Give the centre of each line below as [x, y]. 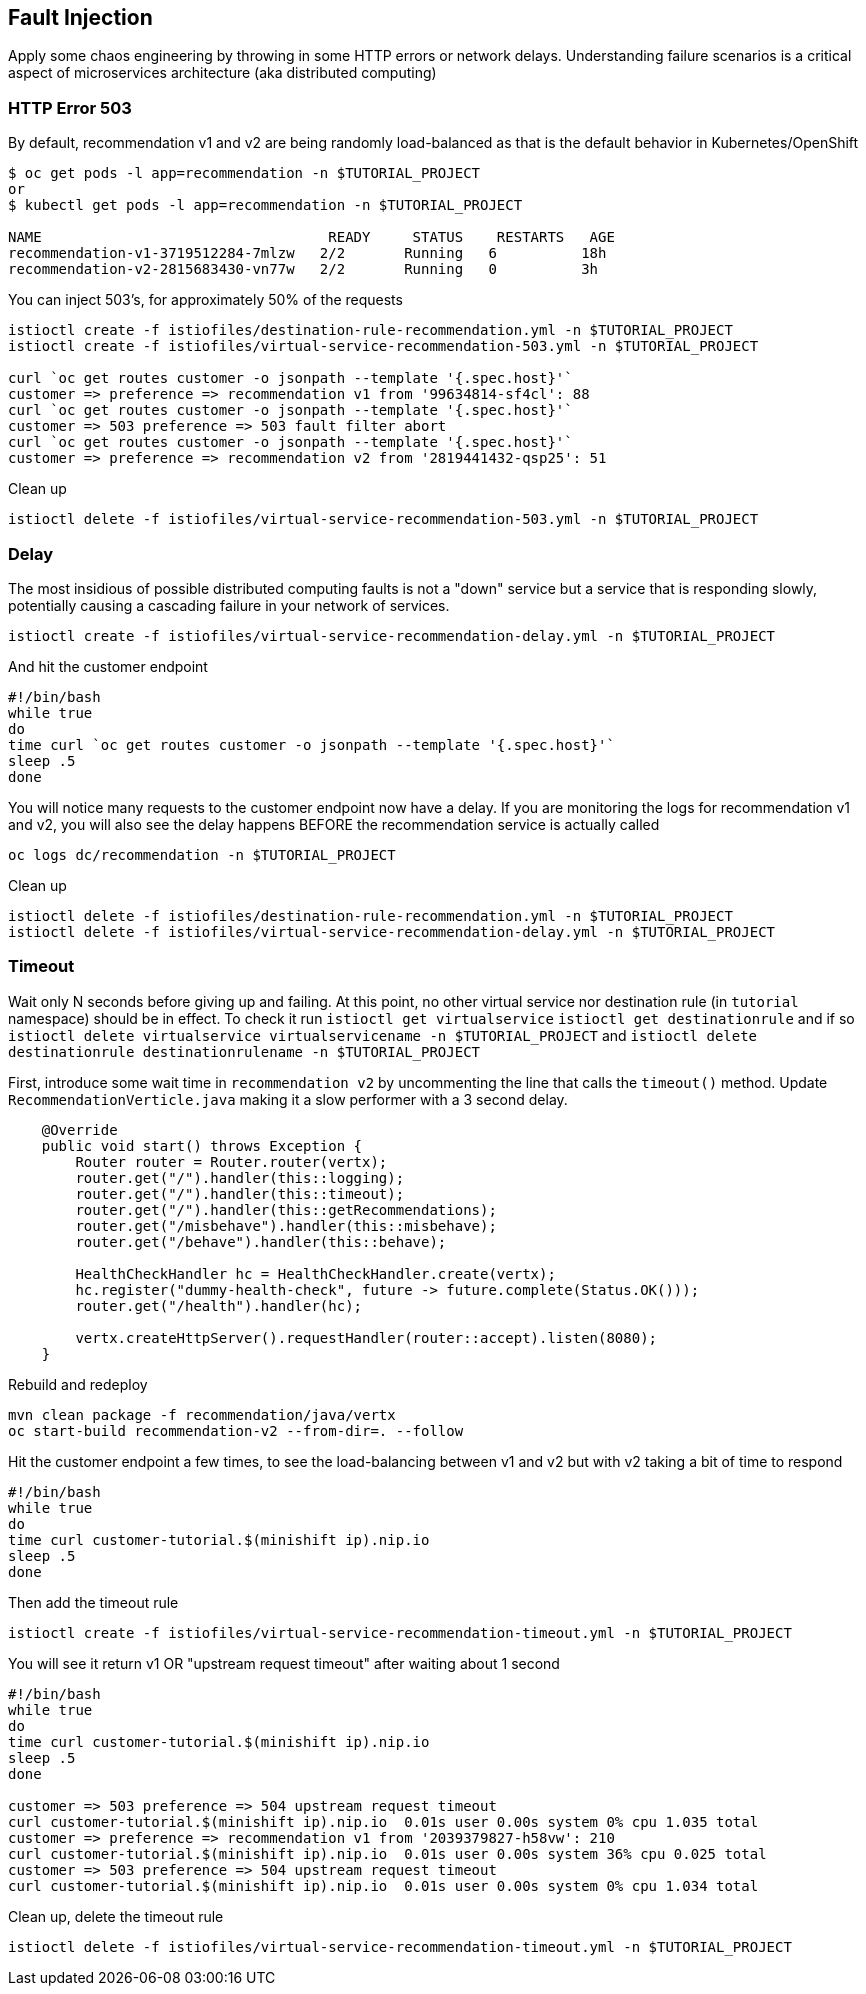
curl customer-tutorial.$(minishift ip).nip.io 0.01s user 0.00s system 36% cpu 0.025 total [387, 1853]
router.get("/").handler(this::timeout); [240, 1193]
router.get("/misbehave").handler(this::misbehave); [286, 1225]
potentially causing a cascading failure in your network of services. [229, 605]
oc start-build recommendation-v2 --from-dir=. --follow [236, 1430]
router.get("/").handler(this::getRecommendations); [286, 1209]
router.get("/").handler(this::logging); [240, 1177]
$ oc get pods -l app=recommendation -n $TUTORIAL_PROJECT [244, 173]
